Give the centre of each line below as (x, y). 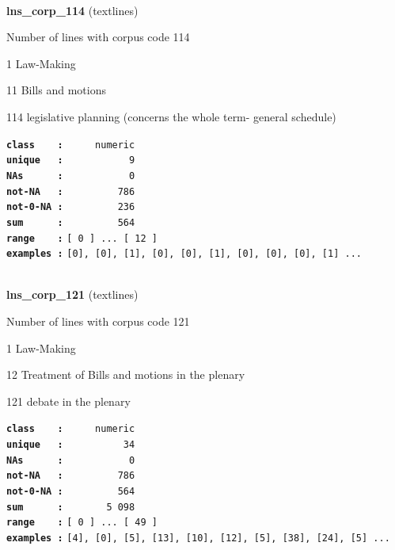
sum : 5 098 (71, 507)
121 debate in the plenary (68, 401)
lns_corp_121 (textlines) (72, 294)
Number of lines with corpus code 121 (98, 321)
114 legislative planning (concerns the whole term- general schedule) (171, 116)
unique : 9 (71, 160)
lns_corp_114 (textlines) (72, 10)
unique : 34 (71, 445)
